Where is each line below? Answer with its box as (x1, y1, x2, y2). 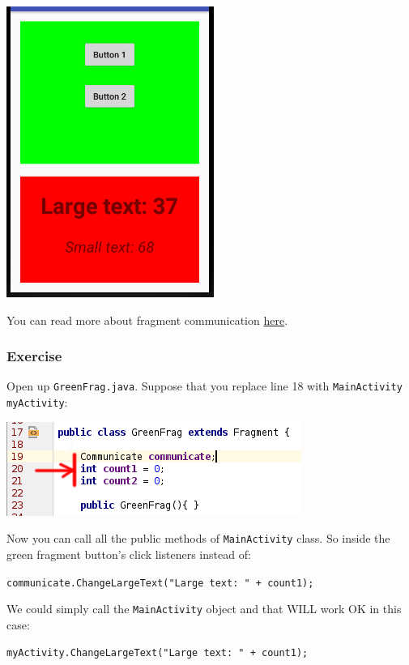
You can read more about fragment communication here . (6, 311, 288, 328)
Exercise (6, 346, 62, 366)
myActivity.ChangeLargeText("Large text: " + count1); (6, 647, 309, 659)
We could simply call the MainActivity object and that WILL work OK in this (6, 600, 402, 617)
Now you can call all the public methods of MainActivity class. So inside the (6, 530, 390, 547)
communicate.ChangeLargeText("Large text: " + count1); (6, 577, 314, 589)
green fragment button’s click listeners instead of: (6, 545, 251, 562)
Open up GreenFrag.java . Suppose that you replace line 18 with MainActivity (6, 377, 403, 394)
